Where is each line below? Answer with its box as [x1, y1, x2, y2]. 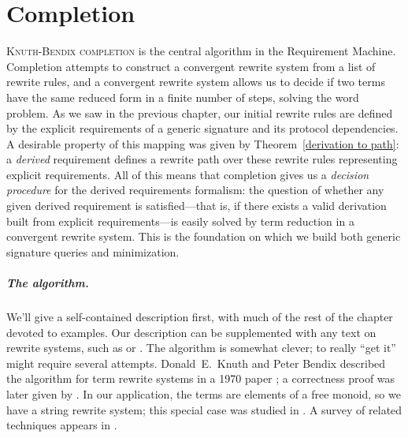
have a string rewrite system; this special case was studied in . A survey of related [6, 401, 402, 417]
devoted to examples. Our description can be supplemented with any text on [6, 324, 376, 340]
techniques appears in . [6, 417, 117, 433]
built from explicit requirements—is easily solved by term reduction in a [6, 212, 354, 229]
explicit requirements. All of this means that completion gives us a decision [6, 166, 369, 182]
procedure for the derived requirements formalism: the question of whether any [6, 182, 384, 198]
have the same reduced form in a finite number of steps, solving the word [6, 88, 359, 105]
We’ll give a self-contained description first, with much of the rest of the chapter [6, 309, 393, 324]
